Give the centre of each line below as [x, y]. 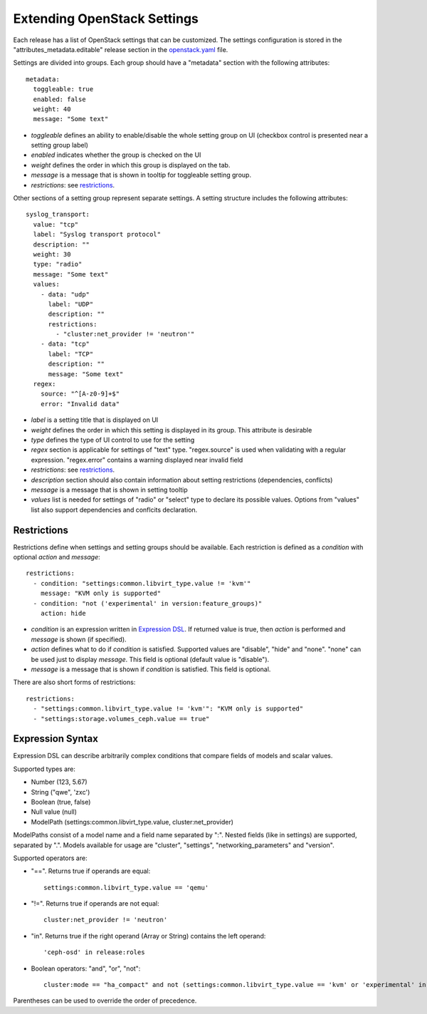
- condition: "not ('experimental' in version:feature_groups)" [148, 603]
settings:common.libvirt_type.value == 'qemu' [126, 888]
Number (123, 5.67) [59, 782]
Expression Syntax [56, 739]
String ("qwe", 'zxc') [60, 792]
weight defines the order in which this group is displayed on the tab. [131, 165]
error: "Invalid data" [80, 404]
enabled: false [59, 99]
